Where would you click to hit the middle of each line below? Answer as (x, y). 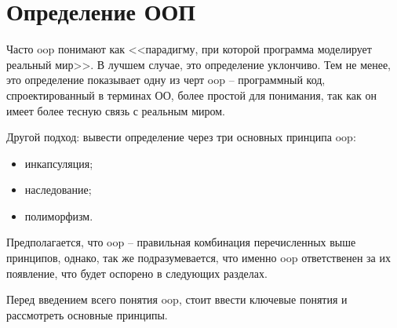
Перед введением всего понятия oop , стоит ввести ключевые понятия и (177, 299)
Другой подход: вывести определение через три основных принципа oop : (181, 137)
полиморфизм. (59, 215)
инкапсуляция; (59, 163)
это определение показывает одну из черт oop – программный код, (166, 80)
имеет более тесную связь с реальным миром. (116, 110)
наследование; (58, 190)
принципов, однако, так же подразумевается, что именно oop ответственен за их (198, 258)
